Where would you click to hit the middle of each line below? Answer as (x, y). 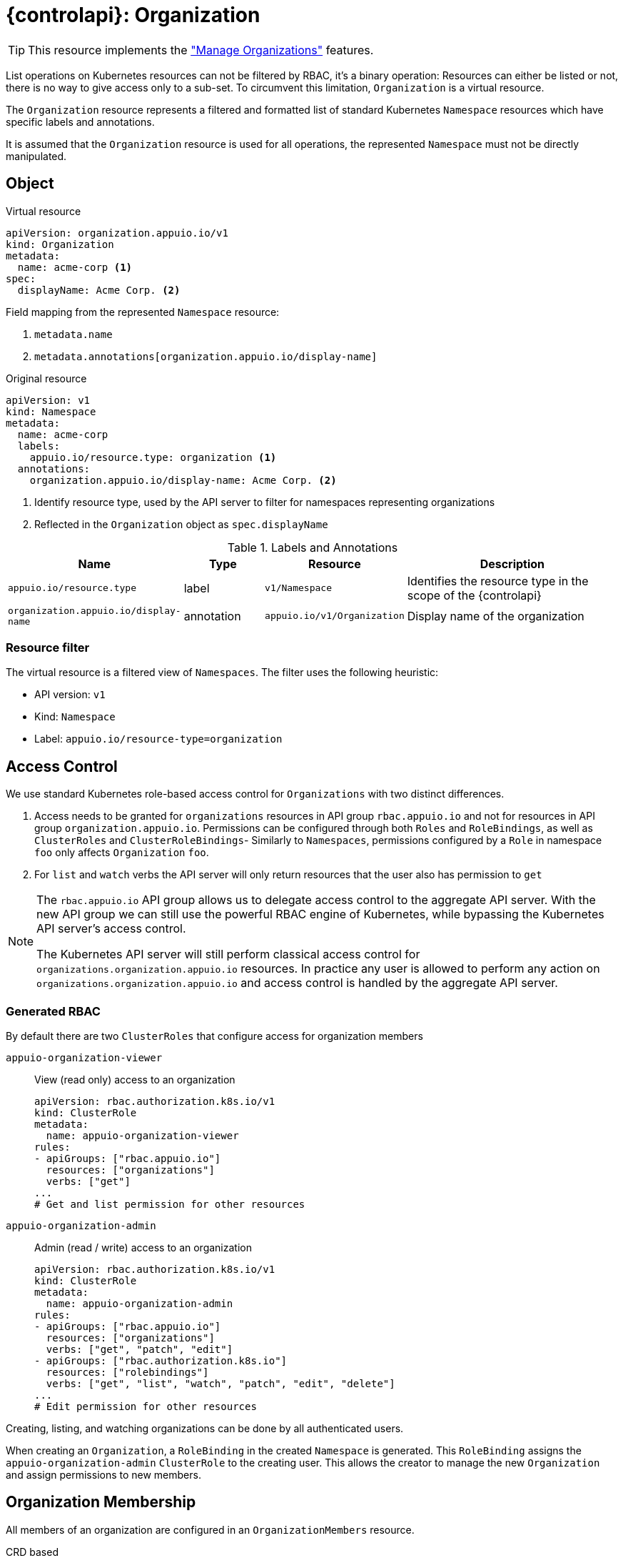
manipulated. (36, 156)
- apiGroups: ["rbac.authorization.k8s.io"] (161, 1360)
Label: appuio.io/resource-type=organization (158, 739)
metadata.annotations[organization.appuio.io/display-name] (206, 356)
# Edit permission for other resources (146, 1406)
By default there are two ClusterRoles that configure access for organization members (214, 1036)
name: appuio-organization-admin (140, 1303)
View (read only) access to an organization (135, 1079)
